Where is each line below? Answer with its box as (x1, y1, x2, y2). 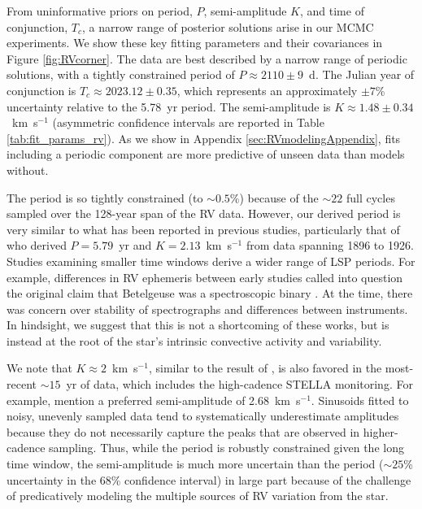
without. (7, 161, 49, 178)
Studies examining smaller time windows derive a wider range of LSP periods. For (7, 252, 415, 269)
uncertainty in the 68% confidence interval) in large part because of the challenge (7, 471, 411, 488)
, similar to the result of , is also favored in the (148, 359, 382, 376)
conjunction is (7, 81, 76, 98)
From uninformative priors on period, (7, 2, 193, 19)
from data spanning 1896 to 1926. (246, 237, 414, 254)
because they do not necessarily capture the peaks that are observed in (7, 423, 360, 440)
